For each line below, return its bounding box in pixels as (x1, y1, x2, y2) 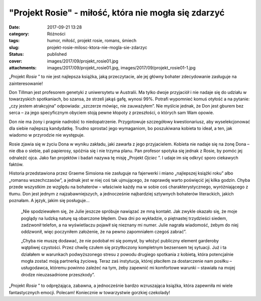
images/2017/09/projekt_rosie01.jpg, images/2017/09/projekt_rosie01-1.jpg (47, 64, 196, 70)
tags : (9, 38, 20, 44)
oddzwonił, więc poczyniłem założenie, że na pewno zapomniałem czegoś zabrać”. (21, 229, 187, 235)
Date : (9, 24, 20, 30)
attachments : (9, 64, 37, 70)
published (47, 51, 67, 57)
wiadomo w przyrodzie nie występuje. (9, 132, 85, 138)
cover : (9, 58, 23, 64)
